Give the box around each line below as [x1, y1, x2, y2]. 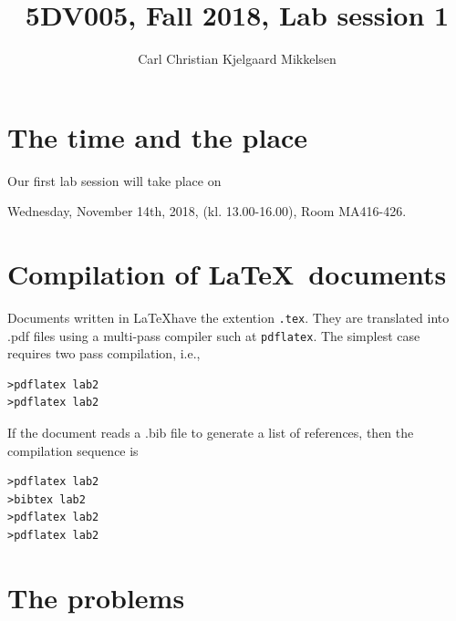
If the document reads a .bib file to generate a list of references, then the [7, 423, 414, 442]
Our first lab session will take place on [7, 171, 222, 190]
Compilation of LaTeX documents [7, 255, 447, 293]
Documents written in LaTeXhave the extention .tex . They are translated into [7, 307, 450, 326]
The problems [7, 578, 185, 616]
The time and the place [7, 118, 308, 155]
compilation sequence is [7, 440, 139, 460]
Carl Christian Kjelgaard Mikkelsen [138, 49, 337, 68]
